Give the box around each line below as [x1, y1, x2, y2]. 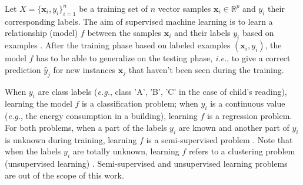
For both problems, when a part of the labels [5, 121, 167, 133]
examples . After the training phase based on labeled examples [5, 39, 231, 51]
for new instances [53, 63, 116, 75]
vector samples [158, 2, 211, 14]
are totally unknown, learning [72, 145, 179, 157]
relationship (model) [5, 27, 78, 39]
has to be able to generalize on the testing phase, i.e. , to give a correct [36, 52, 291, 64]
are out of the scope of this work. [5, 169, 124, 181]
